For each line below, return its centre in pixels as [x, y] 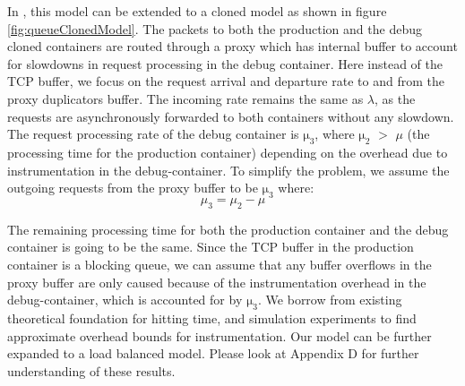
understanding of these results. [91, 370]
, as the [395, 98]
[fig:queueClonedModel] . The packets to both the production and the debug [215, 28]
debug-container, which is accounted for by [125, 300]
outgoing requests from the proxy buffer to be [133, 188]
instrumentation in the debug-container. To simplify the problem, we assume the [228, 170]
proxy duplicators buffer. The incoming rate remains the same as [185, 98]
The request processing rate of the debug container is [153, 134]
